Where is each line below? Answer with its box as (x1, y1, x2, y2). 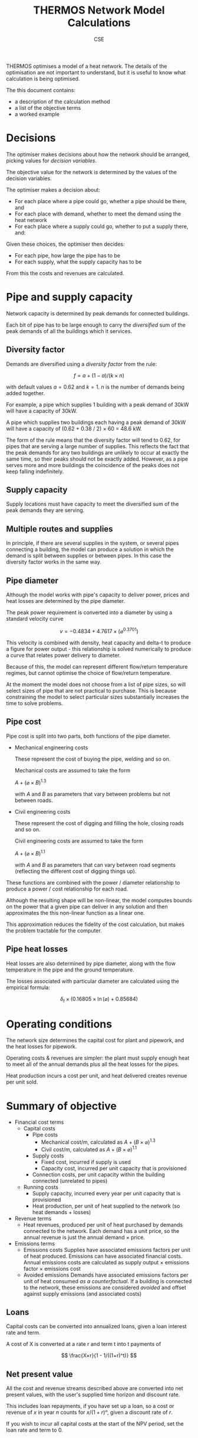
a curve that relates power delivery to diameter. (6, 651, 121, 658)
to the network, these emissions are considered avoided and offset (23, 1284, 187, 1291)
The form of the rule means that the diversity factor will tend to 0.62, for (6, 436, 181, 444)
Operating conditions (6, 1017, 113, 1031)
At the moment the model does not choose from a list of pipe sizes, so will (6, 680, 186, 688)
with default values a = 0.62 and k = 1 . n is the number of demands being (6, 383, 184, 390)
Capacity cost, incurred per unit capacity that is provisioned (41, 1165, 187, 1172)
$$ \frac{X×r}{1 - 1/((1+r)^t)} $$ (61, 1352, 137, 1359)
